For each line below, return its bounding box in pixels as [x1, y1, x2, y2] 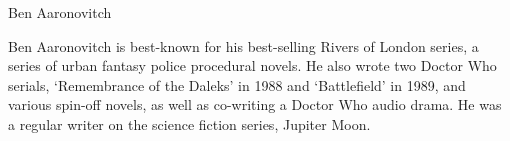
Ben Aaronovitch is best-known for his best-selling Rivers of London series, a [8, 35, 479, 56]
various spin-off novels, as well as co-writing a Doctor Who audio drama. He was [8, 94, 502, 115]
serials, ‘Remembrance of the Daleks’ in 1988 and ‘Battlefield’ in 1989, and [8, 74, 466, 95]
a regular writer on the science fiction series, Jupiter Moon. [8, 113, 371, 134]
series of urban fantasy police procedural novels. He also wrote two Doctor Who [8, 55, 497, 76]
